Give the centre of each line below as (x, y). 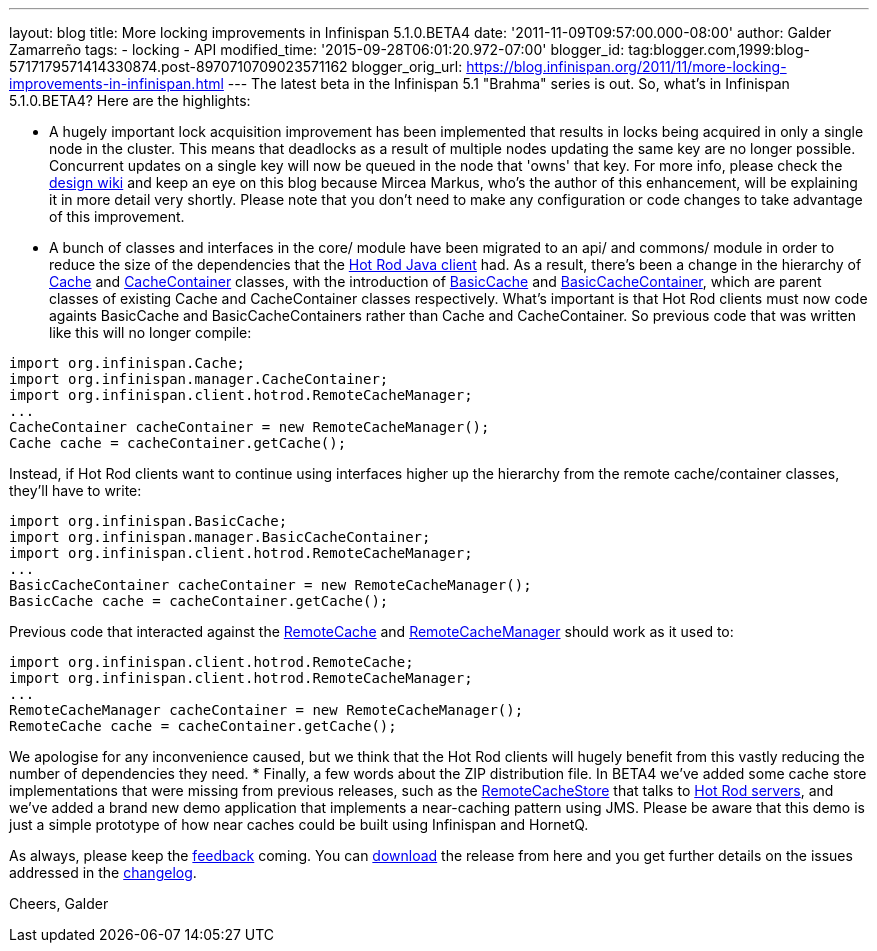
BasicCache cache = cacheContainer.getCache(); (199, 601)
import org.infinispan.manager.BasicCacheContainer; (220, 537)
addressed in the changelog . (103, 872)
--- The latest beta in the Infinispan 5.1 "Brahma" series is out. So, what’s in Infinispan (508, 83)
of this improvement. (117, 216)
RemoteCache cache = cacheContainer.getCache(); (203, 726)
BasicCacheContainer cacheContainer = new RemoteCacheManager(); (270, 585)
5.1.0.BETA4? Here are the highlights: (130, 100)
